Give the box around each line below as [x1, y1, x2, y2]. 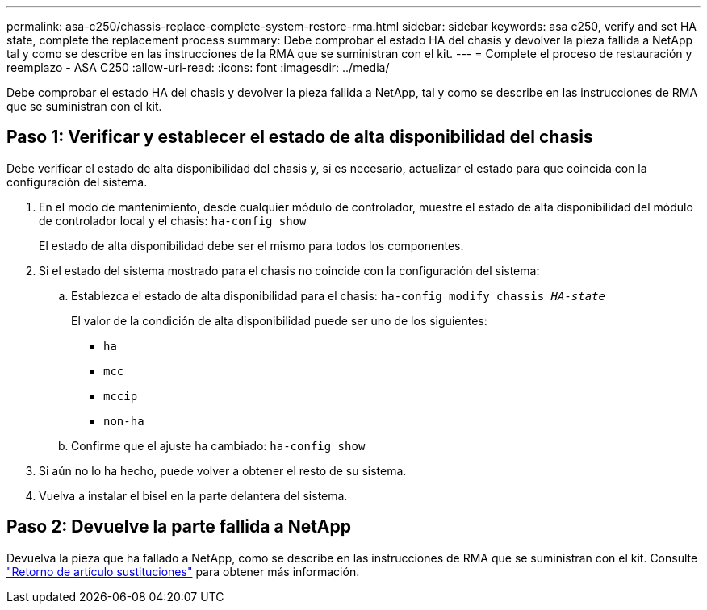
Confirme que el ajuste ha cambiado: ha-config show [71, 438, 366, 453]
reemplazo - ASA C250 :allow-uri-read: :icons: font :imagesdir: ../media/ [6, 61, 390, 74]
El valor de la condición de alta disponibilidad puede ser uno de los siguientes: [71, 313, 487, 328]
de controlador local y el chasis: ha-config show [39, 213, 307, 228]
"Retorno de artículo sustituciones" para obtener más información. [6, 564, 360, 579]
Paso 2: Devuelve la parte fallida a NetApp [6, 516, 351, 537]
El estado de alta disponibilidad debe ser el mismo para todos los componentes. [39, 238, 464, 253]
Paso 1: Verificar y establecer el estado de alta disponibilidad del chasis [6, 127, 593, 148]
